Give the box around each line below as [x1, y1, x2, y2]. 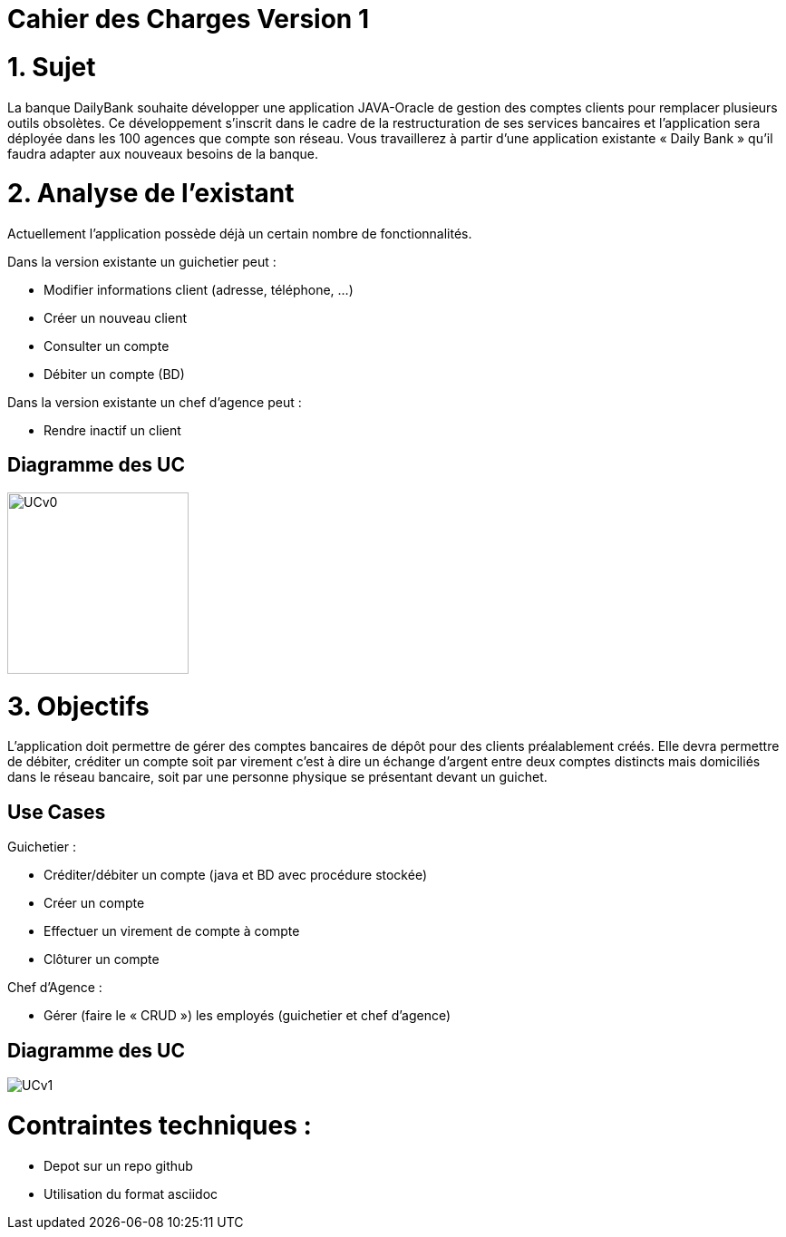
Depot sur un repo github [44, 1157, 193, 1174]
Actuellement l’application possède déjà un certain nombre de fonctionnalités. [7, 226, 472, 241]
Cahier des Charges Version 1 [7, 4, 369, 34]
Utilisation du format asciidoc [44, 1185, 218, 1202]
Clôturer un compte [44, 951, 160, 968]
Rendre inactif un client [44, 423, 181, 438]
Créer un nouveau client [44, 310, 187, 326]
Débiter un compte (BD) [44, 366, 185, 382]
